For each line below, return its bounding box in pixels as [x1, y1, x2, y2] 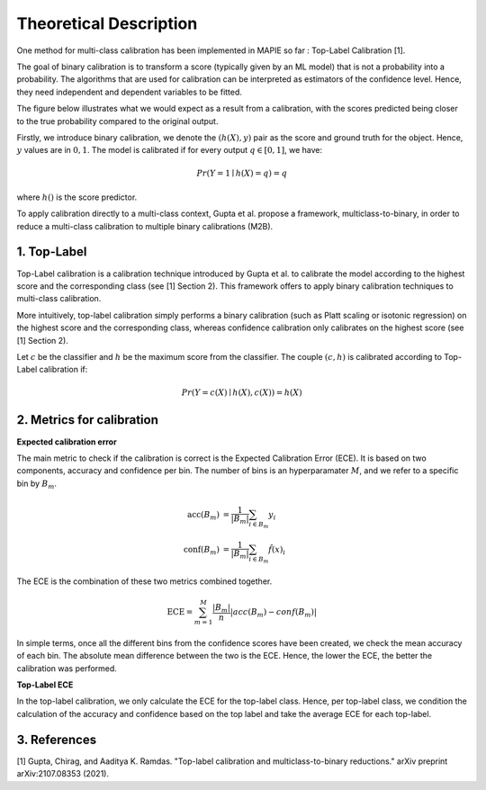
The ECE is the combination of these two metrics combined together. [16, 576, 273, 587]
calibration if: [39, 364, 88, 375]
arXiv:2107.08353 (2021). [16, 768, 110, 779]
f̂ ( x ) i [268, 544, 286, 557]
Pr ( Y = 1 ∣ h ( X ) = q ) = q [196, 168, 288, 179]
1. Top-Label [16, 244, 87, 260]
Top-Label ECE [16, 679, 74, 690]
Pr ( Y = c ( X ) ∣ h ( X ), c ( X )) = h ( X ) [181, 388, 303, 398]
